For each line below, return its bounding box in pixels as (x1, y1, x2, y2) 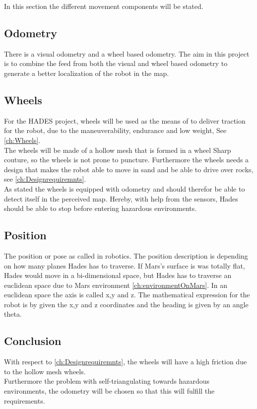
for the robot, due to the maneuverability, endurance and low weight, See (4, 125, 227, 136)
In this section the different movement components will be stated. (4, 1, 203, 11)
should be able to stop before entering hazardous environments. (4, 203, 197, 213)
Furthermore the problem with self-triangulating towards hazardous (4, 376, 210, 386)
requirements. (4, 395, 45, 406)
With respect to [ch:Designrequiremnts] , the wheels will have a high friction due (4, 356, 247, 367)
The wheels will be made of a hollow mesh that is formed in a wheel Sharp (4, 144, 231, 155)
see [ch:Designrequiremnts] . (4, 174, 86, 184)
